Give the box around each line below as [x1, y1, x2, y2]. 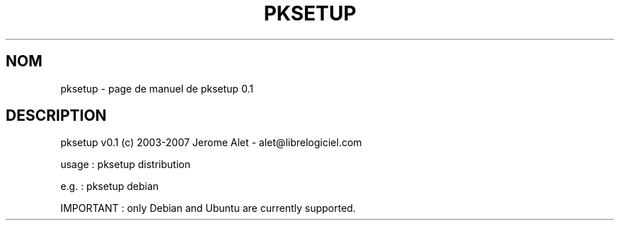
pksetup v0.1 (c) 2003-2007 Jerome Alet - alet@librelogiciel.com [60, 136, 362, 149]
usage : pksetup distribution [60, 158, 190, 171]
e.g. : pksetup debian [60, 180, 159, 193]
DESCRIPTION [6, 107, 107, 125]
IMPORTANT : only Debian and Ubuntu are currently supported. [60, 202, 356, 215]
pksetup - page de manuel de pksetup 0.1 [60, 82, 253, 95]
